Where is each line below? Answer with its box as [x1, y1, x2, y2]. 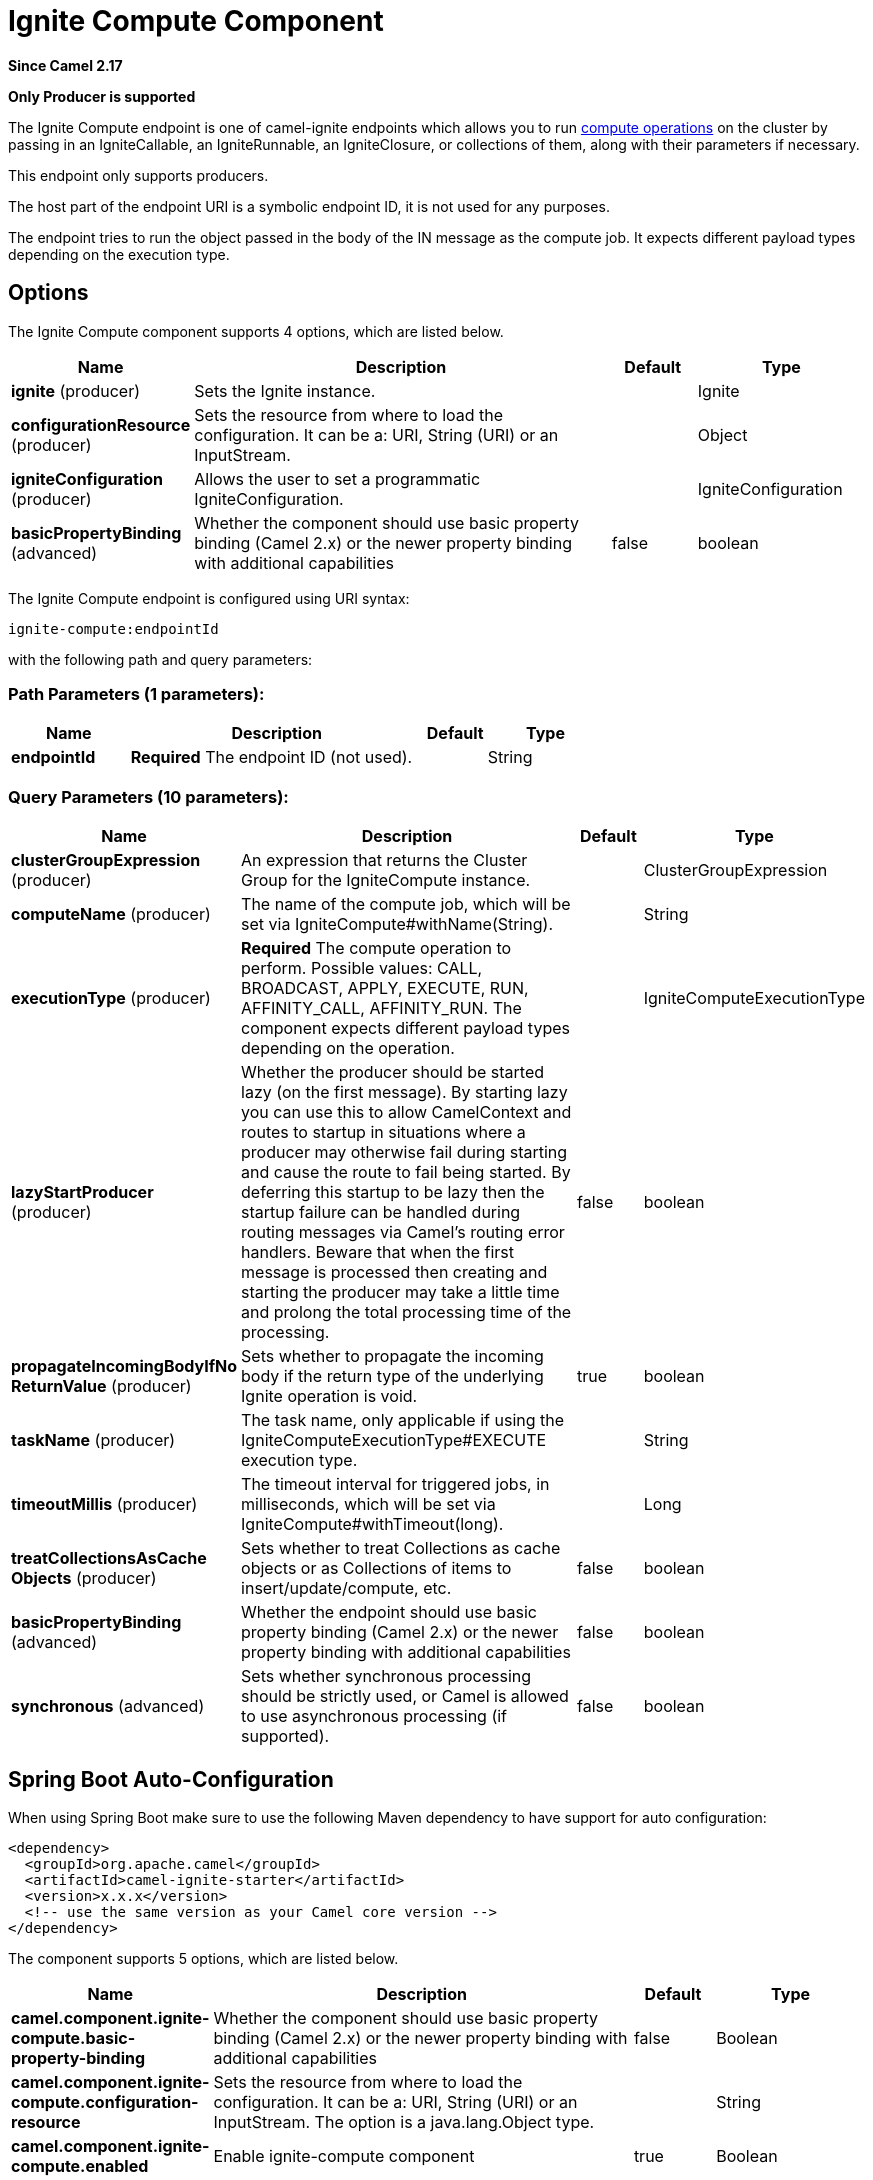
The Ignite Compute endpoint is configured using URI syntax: [8, 589, 410, 607]
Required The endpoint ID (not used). [130, 747, 413, 768]
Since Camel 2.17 [8, 56, 123, 74]
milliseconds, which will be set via [241, 1494, 496, 1515]
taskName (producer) [11, 1430, 176, 1451]
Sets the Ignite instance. [194, 380, 376, 401]
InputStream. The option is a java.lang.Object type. [213, 2111, 595, 2132]
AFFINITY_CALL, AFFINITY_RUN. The [241, 998, 522, 1019]
